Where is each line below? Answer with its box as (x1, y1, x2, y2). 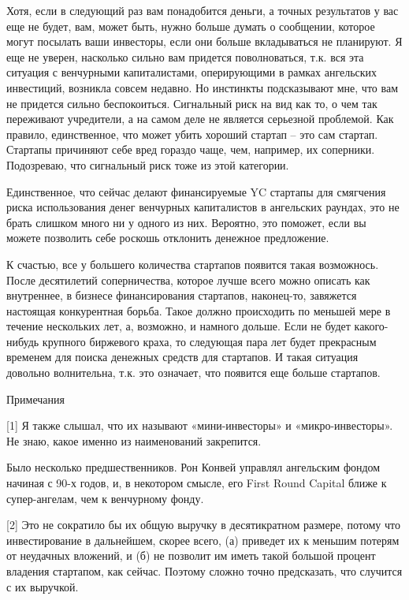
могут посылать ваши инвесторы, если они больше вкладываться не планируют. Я (6, 33, 403, 50)
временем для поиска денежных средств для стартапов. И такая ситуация (6, 348, 359, 365)
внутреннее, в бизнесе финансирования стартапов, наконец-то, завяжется (6, 287, 357, 304)
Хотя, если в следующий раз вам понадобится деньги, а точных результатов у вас (6, 2, 399, 18)
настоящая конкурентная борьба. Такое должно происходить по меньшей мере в (6, 302, 391, 319)
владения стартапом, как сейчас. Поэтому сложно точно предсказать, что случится (6, 563, 403, 579)
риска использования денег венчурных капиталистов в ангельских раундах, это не (6, 199, 400, 215)
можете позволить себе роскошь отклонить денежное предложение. (6, 229, 329, 246)
